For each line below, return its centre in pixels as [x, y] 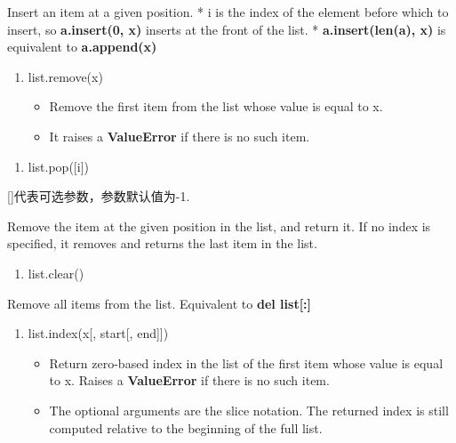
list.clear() [56, 273]
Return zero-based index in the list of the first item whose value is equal [246, 362]
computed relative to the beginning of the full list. [186, 427]
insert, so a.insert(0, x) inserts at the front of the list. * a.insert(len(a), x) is [227, 29]
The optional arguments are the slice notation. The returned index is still [249, 410]
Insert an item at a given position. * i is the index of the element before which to [228, 12]
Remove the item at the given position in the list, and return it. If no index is [219, 226]
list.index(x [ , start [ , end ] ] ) [98, 333]
